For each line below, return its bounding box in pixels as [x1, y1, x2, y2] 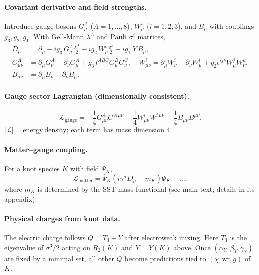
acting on [62, 242, 90, 252]
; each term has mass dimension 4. [66, 124, 172, 134]
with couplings [209, 20, 254, 31]
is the [230, 232, 247, 242]
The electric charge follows [4, 232, 86, 242]
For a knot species [4, 163, 60, 174]
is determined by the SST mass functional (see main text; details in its [37, 183, 255, 194]
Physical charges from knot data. [4, 213, 120, 223]
